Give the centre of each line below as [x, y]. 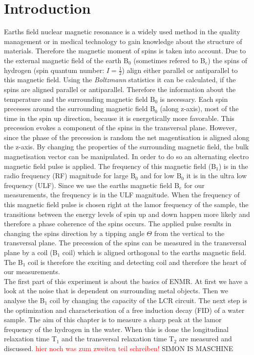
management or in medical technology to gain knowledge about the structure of [123, 41]
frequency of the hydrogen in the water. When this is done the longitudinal [116, 329]
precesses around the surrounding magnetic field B [80, 108]
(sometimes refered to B [169, 60]
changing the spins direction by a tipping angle [74, 233]
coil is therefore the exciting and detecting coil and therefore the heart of [137, 262]
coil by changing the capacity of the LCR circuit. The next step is [148, 300]
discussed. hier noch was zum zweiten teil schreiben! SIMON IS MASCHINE [119, 348]
